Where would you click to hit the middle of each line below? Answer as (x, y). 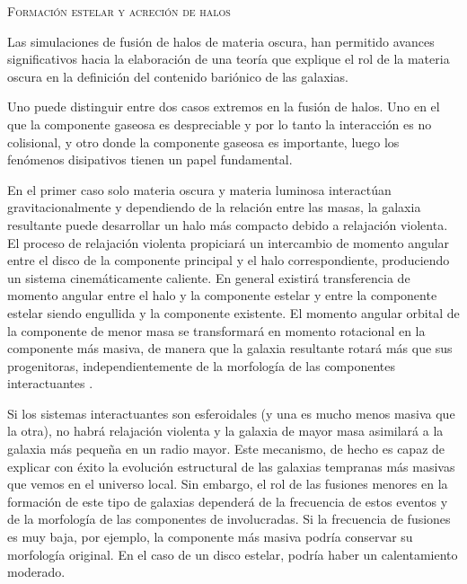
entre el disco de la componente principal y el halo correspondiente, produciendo (229, 260)
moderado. (36, 572)
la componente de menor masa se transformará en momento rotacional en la (216, 330)
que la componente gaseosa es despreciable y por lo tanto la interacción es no (220, 124)
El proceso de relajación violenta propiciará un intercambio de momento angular (229, 242)
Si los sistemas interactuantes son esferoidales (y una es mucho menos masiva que (231, 413)
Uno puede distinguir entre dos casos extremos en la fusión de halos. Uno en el (224, 106)
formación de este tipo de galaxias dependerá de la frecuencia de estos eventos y (228, 501)
